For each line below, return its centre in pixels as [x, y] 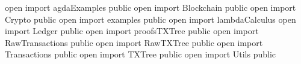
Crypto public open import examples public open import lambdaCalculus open [150, 19]
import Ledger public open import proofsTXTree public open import [132, 31]
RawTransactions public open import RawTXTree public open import [134, 42]
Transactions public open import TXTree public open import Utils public [141, 54]
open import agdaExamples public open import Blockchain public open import [150, 7]
